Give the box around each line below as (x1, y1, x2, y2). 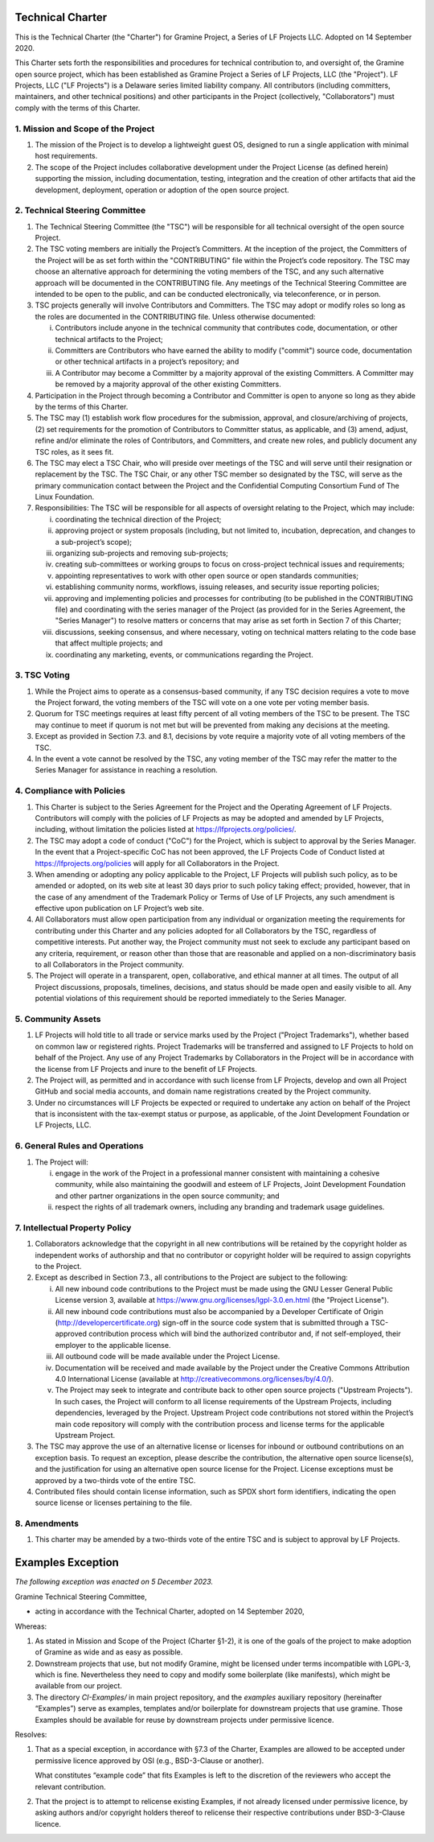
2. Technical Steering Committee (14, 205, 146, 216)
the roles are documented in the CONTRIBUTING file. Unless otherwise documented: (35, 311, 316, 321)
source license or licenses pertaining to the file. (35, 1498, 193, 1508)
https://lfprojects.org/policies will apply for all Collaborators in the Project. (35, 858, 280, 868)
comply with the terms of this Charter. (14, 103, 141, 113)
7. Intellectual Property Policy (14, 1222, 132, 1233)
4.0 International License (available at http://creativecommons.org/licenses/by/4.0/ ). (55, 1374, 334, 1383)
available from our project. (35, 1681, 122, 1691)
